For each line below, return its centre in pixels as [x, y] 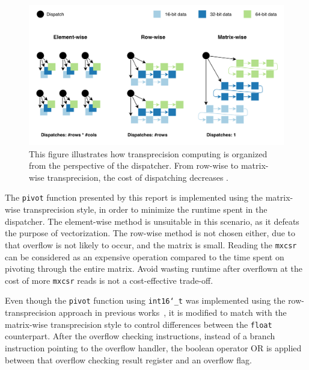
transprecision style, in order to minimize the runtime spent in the [145, 209]
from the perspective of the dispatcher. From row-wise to [134, 165]
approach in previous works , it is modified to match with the [173, 312]
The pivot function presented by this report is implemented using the [134, 197]
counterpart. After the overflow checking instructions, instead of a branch [140, 336]
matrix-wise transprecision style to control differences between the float [139, 324]
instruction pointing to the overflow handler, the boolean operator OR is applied [153, 347]
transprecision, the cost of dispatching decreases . [138, 177]
